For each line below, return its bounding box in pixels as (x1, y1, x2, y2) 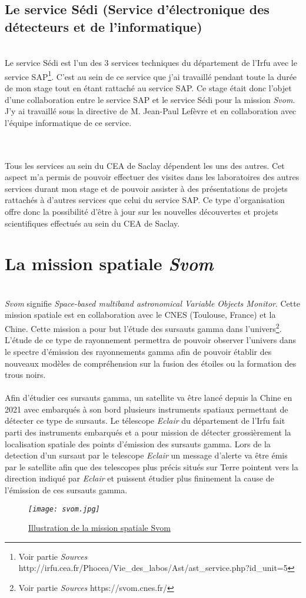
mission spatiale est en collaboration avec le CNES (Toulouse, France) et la (5, 308, 276, 321)
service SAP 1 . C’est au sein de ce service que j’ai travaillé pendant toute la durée (5, 68, 297, 82)
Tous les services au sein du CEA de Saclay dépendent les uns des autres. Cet (5, 159, 285, 171)
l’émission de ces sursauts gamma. (5, 484, 128, 496)
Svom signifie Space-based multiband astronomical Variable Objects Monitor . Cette (5, 297, 300, 309)
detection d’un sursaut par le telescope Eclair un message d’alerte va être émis (5, 449, 288, 461)
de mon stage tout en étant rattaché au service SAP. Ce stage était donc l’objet (5, 82, 292, 94)
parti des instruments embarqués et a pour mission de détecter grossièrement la (5, 426, 291, 438)
